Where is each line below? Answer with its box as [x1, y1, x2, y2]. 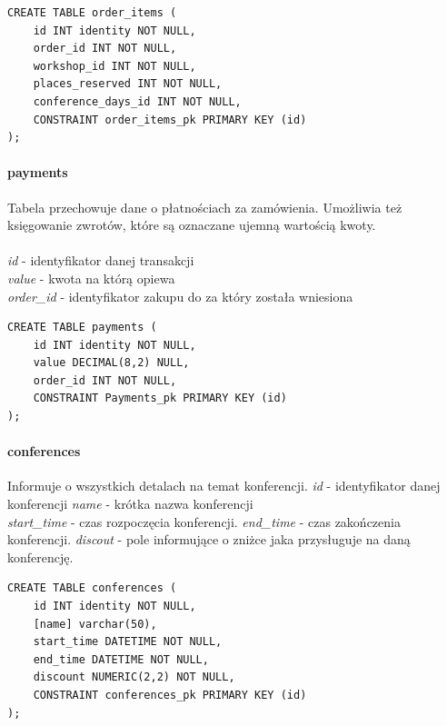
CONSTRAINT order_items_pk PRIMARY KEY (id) [33, 113, 307, 126]
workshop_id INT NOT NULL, [33, 59, 196, 73]
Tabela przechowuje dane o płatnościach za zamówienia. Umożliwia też [7, 197, 402, 216]
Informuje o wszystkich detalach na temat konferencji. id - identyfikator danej [7, 476, 441, 495]
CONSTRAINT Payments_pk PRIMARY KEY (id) [33, 392, 287, 405]
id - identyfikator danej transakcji [7, 251, 194, 270]
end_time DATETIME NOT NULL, [33, 652, 209, 666]
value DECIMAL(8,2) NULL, [33, 356, 190, 370]
